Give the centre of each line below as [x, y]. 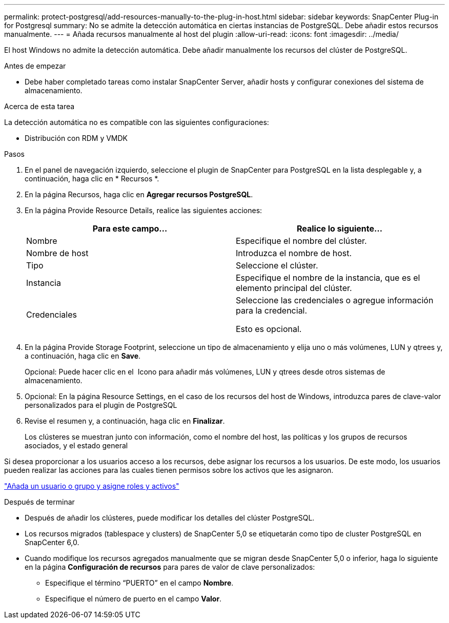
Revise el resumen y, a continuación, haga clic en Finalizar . [125, 421]
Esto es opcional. [269, 329]
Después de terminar [39, 502]
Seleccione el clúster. [277, 265]
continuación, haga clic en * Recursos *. [92, 179]
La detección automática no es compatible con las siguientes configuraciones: [137, 122]
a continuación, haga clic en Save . [83, 356]
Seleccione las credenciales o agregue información [335, 300]
